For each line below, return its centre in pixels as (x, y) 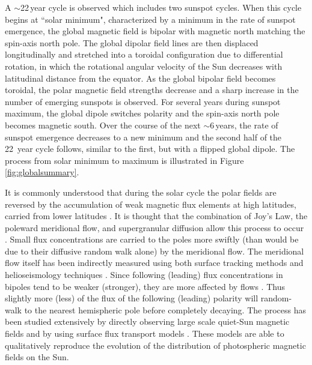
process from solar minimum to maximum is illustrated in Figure (124, 160)
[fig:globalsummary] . (42, 172)
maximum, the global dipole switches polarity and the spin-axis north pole (142, 113)
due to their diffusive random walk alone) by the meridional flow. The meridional (154, 251)
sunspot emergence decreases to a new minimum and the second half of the (143, 137)
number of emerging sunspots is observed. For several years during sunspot (143, 101)
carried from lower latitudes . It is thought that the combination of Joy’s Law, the (156, 216)
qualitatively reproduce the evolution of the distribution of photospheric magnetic (155, 345)
